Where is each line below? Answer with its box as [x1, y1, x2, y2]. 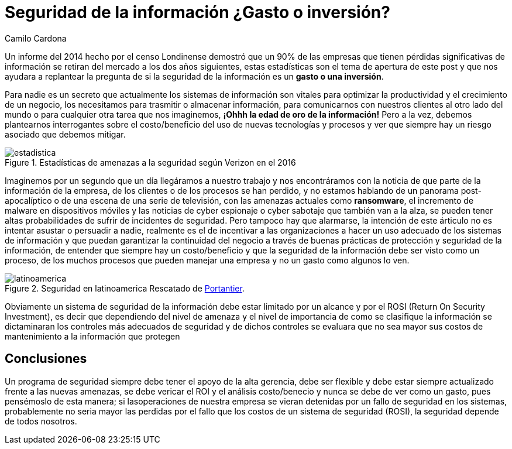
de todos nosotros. [5, 416, 77, 426]
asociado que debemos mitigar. [5, 129, 126, 139]
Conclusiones [5, 351, 87, 366]
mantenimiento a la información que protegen [5, 331, 180, 341]
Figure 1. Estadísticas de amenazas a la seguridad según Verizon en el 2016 [5, 157, 296, 167]
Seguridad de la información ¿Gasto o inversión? [5, 2, 390, 22]
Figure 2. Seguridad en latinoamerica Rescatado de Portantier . [5, 283, 245, 293]
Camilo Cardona [5, 33, 67, 43]
